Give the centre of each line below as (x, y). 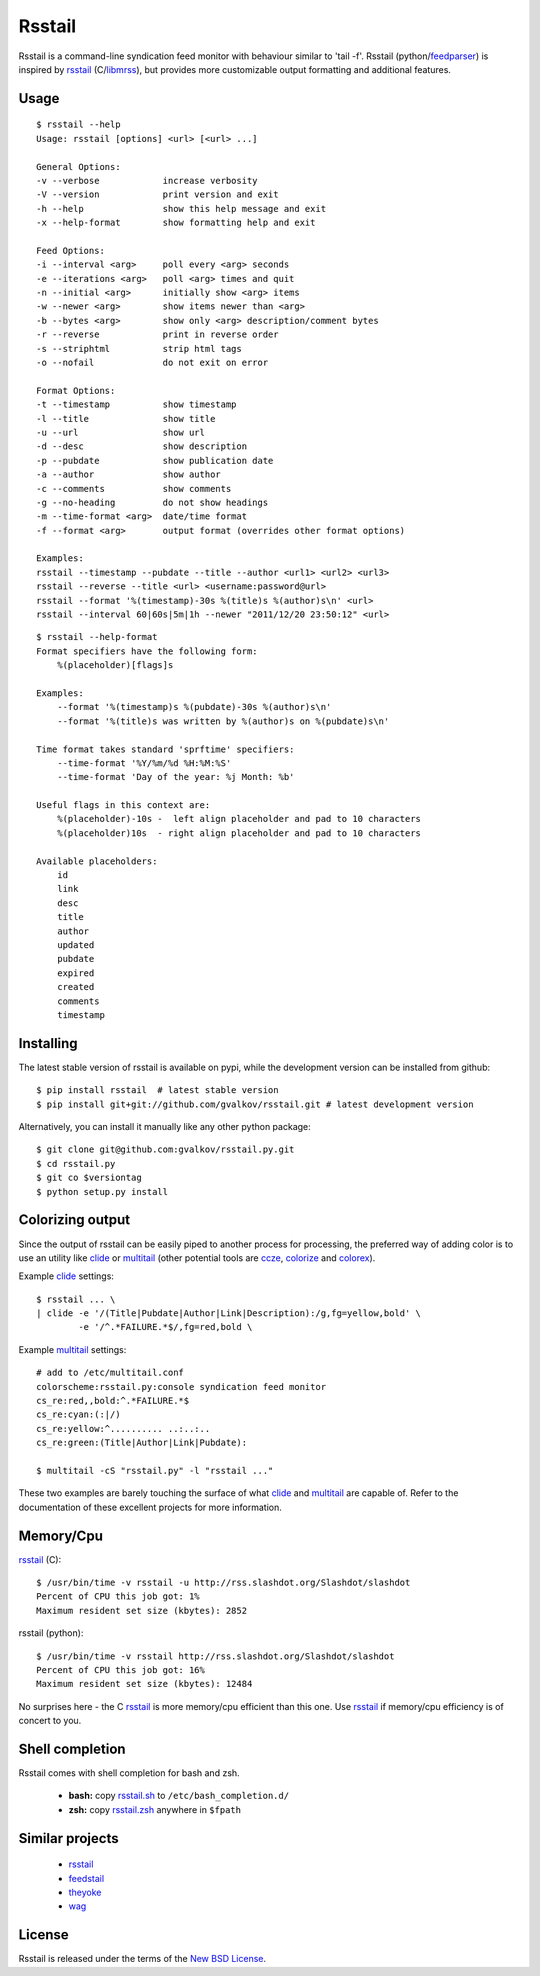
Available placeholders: (97, 861)
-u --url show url (120, 432)
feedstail (86, 1878)
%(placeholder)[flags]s (115, 665)
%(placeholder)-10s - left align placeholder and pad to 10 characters (239, 819)
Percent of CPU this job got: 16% (120, 1670)
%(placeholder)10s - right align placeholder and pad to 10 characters (239, 833)
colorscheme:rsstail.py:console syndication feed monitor (181, 1386)
